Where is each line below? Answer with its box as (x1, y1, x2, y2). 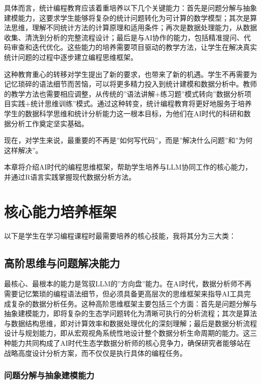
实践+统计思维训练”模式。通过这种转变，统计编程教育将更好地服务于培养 (11, 98, 252, 109)
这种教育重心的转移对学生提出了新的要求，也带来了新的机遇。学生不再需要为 (4, 68, 257, 79)
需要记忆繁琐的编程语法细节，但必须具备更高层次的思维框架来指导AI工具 (4, 288, 244, 299)
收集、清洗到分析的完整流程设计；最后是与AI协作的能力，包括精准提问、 (4, 32, 244, 42)
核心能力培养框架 (4, 201, 117, 221)
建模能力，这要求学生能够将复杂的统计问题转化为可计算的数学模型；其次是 (4, 12, 250, 23)
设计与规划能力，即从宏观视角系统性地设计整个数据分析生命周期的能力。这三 (4, 328, 257, 338)
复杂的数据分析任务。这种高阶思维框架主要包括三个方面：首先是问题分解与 (11, 298, 257, 309)
